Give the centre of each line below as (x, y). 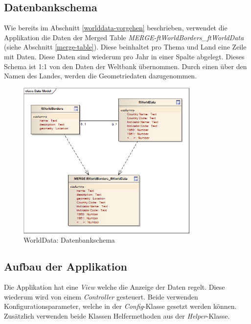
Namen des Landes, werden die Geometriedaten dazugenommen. (101, 76)
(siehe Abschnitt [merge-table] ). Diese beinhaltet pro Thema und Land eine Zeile (125, 47)
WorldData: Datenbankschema (69, 240)
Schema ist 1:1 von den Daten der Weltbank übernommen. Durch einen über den (125, 66)
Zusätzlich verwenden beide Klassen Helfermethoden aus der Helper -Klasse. (117, 315)
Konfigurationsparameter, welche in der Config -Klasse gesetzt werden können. (120, 306)
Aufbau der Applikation (66, 266)
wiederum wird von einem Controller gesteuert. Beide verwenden (101, 296)
